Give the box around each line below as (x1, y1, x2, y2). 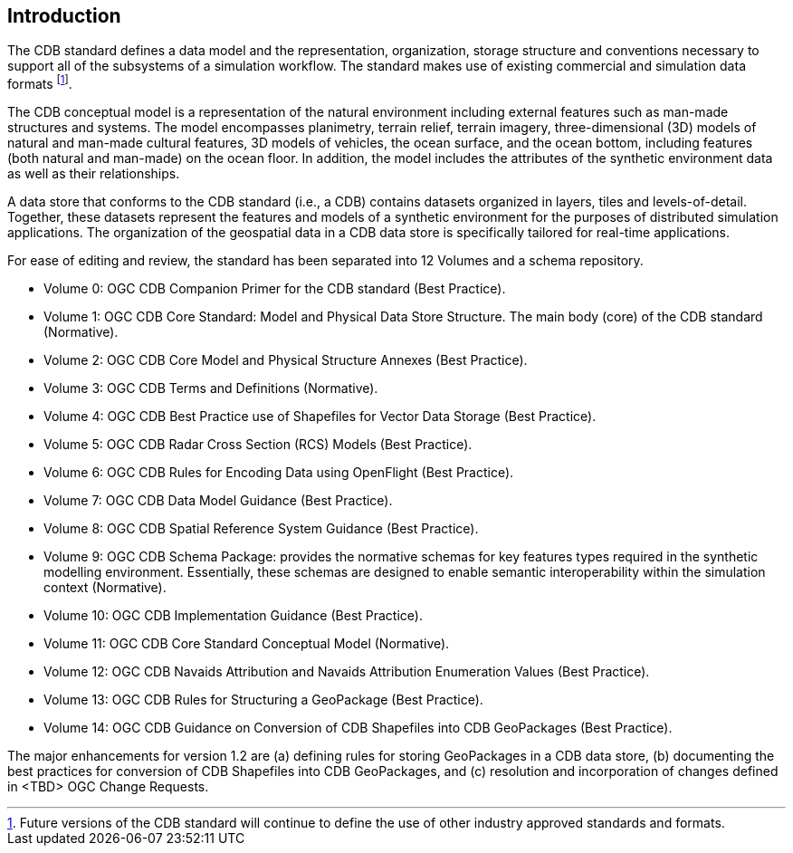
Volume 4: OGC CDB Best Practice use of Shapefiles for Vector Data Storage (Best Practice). (43, 408, 597, 425)
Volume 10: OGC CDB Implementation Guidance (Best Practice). (43, 608, 423, 624)
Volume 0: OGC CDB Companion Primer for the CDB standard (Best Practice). (43, 281, 506, 297)
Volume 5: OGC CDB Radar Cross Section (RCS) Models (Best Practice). (43, 436, 473, 453)
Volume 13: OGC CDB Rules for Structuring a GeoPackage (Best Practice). (43, 692, 483, 708)
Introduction (7, 5, 121, 27)
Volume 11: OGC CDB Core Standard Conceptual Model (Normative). (43, 636, 450, 652)
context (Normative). (43, 580, 167, 596)
